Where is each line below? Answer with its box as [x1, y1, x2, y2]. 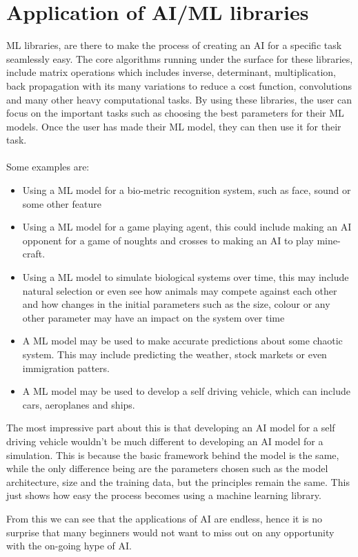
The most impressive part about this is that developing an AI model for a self [6, 420, 335, 435]
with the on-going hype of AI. [6, 538, 132, 553]
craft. [22, 246, 46, 261]
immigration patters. [22, 360, 110, 375]
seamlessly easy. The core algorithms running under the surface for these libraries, [6, 51, 353, 66]
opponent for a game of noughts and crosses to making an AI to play [22, 233, 314, 247]
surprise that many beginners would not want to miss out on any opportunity [6, 525, 335, 539]
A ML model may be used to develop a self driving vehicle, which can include [22, 384, 350, 398]
